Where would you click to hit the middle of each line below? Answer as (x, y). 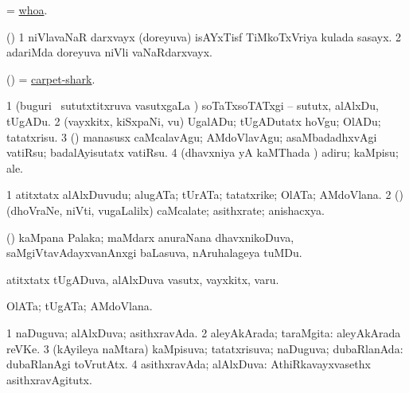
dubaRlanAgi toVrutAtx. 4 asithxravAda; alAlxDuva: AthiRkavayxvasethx (189, 364)
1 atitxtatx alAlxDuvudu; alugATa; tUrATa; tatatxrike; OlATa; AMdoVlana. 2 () (205, 195)
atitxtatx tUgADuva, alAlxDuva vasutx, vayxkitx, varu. (143, 279)
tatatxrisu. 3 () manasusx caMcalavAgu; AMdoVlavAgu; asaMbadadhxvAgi (192, 136)
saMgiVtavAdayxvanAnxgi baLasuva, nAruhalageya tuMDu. (154, 253)
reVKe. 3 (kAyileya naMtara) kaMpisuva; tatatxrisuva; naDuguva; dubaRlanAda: (205, 348)
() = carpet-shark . (51, 78)
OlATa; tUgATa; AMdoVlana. (80, 306)
